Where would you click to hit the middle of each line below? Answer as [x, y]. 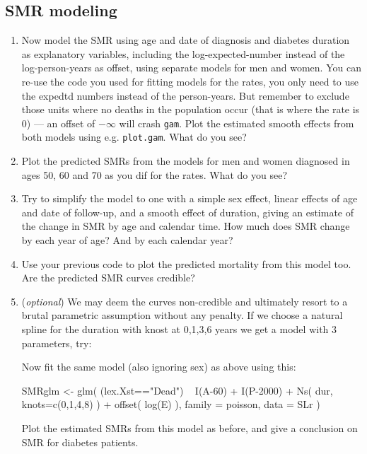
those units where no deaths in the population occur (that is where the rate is [191, 109]
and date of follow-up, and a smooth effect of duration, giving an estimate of [188, 212]
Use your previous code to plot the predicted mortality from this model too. [186, 263]
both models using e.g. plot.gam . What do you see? [134, 137]
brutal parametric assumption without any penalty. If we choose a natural [182, 315]
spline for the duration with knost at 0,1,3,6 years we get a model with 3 [179, 329]
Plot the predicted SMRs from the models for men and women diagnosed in [186, 161]
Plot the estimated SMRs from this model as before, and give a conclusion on [190, 427]
